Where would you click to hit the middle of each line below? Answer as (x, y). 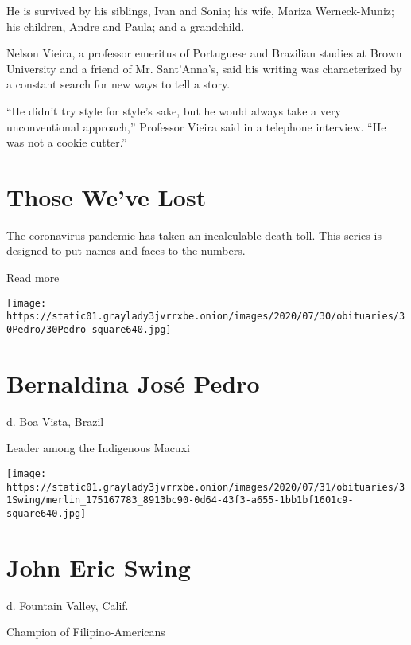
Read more (33, 278)
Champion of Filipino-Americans (86, 632)
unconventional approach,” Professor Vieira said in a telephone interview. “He (196, 126)
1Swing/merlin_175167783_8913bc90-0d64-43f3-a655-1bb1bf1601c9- (180, 500)
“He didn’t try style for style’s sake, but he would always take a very (174, 110)
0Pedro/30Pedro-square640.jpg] (89, 329)
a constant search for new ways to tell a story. (118, 84)
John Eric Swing (99, 567)
